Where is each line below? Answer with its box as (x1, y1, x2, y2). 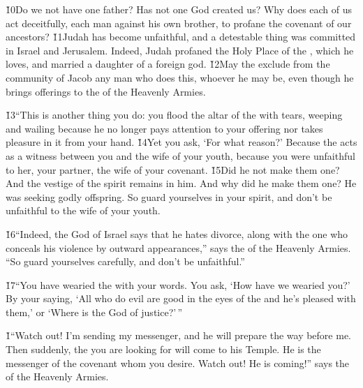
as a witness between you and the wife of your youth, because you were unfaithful (6, 148, 355, 163)
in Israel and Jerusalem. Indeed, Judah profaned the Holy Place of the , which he (6, 43, 354, 57)
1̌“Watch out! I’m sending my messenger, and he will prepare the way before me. (6, 328, 352, 343)
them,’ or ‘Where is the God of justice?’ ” (6, 304, 183, 319)
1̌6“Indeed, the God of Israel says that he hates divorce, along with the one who (6, 226, 348, 241)
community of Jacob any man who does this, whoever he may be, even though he (6, 70, 354, 84)
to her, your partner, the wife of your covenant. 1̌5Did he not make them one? (6, 162, 340, 177)
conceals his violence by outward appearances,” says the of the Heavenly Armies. (6, 240, 351, 255)
